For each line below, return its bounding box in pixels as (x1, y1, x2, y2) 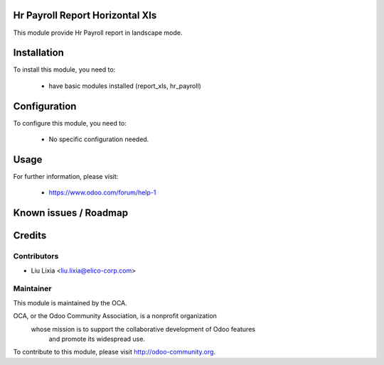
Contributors (13, 251, 59, 261)
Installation (13, 47, 64, 59)
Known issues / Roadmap (13, 207, 128, 219)
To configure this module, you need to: (13, 119, 127, 127)
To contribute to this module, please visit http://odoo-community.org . (13, 348, 216, 356)
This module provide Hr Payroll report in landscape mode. (13, 28, 183, 37)
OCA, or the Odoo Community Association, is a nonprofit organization (13, 312, 217, 320)
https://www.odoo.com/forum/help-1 (48, 188, 156, 197)
